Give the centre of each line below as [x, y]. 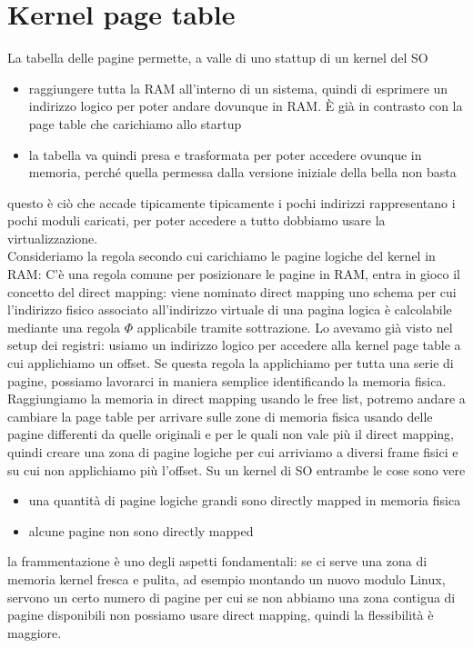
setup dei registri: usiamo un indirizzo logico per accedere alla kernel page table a [234, 345]
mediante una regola [64, 327]
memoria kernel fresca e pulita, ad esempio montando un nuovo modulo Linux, [226, 578]
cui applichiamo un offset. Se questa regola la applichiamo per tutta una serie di [231, 363]
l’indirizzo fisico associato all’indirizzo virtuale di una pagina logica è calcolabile [230, 309]
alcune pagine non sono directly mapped [141, 530]
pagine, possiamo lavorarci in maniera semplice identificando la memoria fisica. [227, 380]
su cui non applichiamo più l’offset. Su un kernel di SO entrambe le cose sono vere [236, 469]
